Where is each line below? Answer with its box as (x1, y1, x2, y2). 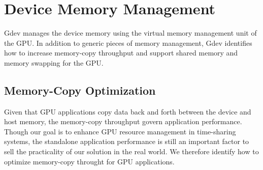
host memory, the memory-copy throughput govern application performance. (4, 116, 242, 127)
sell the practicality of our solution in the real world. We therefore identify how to (4, 146, 259, 157)
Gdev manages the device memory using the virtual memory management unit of (4, 27, 257, 38)
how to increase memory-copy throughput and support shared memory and (4, 47, 238, 58)
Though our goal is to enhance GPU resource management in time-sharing (4, 126, 236, 136)
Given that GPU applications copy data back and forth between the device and (4, 106, 251, 117)
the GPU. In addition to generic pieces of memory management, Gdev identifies (4, 37, 252, 48)
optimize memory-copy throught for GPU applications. (4, 156, 175, 166)
